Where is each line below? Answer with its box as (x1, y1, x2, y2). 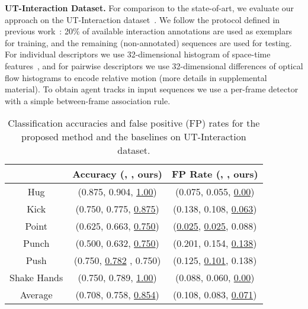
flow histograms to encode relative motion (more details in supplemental (5, 71, 267, 83)
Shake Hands (9, 271, 63, 285)
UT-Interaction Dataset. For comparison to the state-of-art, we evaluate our (5, 2, 294, 14)
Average (20, 288, 53, 302)
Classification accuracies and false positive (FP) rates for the (8, 116, 260, 130)
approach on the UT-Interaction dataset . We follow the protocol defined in (5, 13, 280, 25)
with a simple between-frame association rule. (5, 94, 171, 107)
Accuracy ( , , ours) (72, 167, 162, 181)
